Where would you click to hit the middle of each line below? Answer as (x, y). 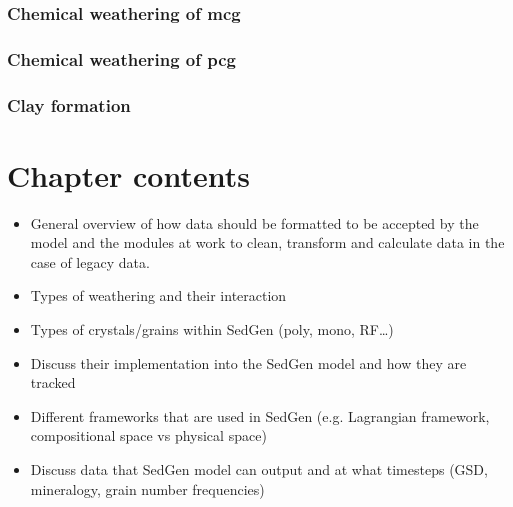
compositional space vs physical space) (148, 435)
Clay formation (69, 104)
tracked (53, 382)
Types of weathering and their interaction (158, 295)
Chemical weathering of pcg (122, 58)
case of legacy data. (90, 261)
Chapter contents (128, 174)
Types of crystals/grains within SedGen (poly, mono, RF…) (212, 329)
